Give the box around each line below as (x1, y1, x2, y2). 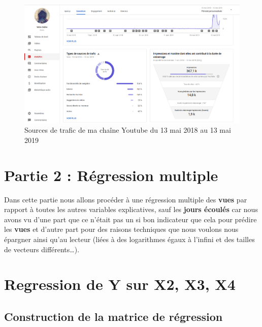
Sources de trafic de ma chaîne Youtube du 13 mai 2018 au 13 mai (24, 125, 231, 135)
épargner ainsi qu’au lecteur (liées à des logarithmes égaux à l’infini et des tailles (4, 234, 255, 245)
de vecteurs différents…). (4, 244, 80, 254)
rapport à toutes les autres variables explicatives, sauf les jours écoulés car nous (4, 204, 258, 215)
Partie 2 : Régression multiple (4, 164, 218, 185)
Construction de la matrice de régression (4, 308, 223, 324)
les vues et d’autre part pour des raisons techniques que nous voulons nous (4, 224, 239, 234)
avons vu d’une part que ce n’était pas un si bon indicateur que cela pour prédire (4, 214, 257, 224)
